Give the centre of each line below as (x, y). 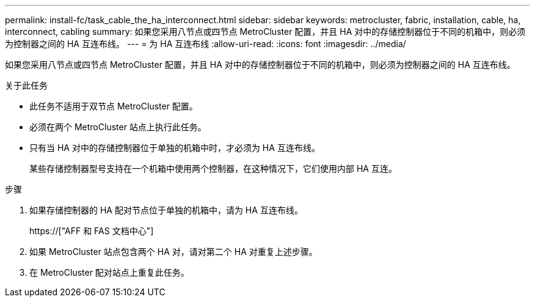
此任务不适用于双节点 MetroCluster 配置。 (114, 106)
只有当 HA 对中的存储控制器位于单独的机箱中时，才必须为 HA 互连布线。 (175, 148)
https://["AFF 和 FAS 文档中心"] (92, 231)
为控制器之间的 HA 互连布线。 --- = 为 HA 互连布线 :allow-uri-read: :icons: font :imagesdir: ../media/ (206, 44)
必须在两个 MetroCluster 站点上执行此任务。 (118, 127)
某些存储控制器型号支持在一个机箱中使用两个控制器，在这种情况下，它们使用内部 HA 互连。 (213, 168)
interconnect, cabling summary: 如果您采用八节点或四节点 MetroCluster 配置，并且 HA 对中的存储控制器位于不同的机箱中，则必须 (265, 31)
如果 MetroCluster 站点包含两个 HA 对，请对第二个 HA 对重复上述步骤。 (173, 252)
